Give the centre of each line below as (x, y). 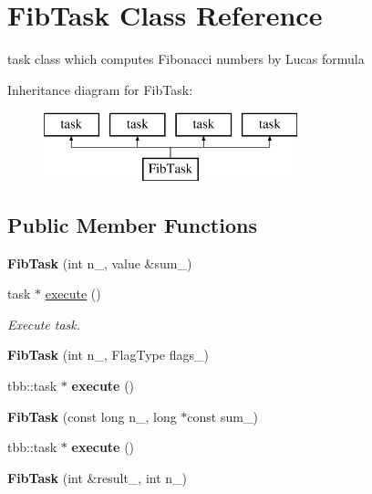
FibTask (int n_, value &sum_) (100, 263)
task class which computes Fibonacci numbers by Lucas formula (186, 59)
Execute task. (44, 324)
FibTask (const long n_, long (92, 416)
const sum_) (222, 416)
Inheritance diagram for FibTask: (100, 89)
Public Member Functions (132, 224)
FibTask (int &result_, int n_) (98, 477)
